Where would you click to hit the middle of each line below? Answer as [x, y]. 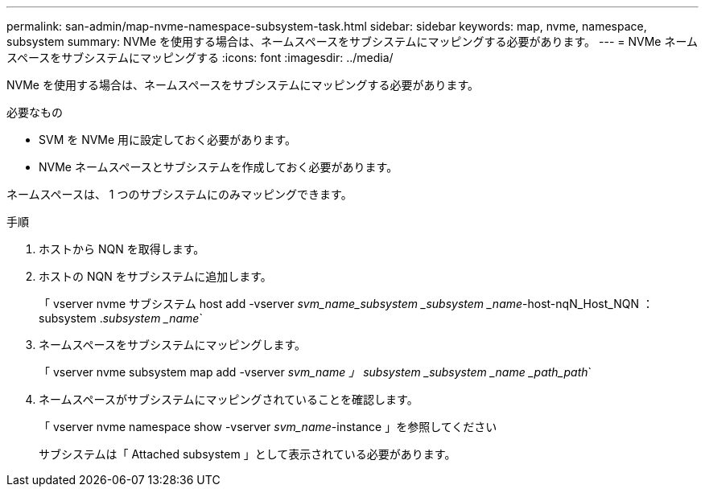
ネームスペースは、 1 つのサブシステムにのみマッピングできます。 [179, 194]
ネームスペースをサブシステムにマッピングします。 [173, 345]
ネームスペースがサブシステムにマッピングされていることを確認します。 [229, 399]
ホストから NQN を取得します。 [122, 249]
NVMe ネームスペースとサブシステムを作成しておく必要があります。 [219, 167]
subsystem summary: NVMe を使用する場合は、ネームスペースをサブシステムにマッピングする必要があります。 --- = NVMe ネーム [352, 41]
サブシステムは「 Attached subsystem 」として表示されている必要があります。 [247, 454]
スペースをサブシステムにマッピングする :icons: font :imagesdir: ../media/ [200, 58]
